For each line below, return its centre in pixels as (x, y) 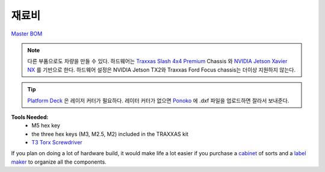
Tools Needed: (30, 117)
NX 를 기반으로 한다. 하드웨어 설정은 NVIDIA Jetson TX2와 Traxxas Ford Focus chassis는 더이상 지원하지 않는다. (162, 70)
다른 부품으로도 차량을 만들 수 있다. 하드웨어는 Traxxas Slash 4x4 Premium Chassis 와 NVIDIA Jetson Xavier (157, 61)
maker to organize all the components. (59, 162)
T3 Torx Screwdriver (57, 143)
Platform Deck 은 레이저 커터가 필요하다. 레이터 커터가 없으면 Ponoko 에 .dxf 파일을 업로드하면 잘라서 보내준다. (158, 100)
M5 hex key (46, 126)
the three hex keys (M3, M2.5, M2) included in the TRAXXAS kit (110, 134)
